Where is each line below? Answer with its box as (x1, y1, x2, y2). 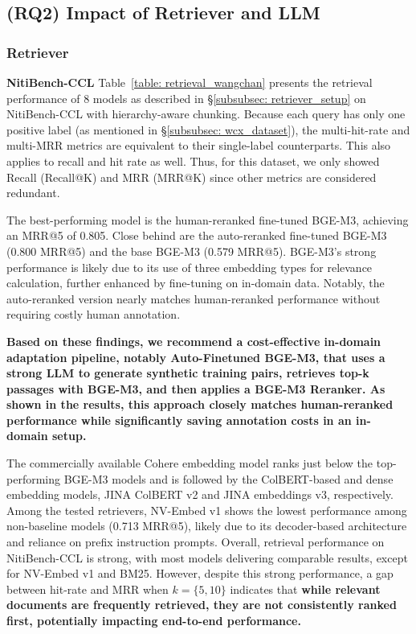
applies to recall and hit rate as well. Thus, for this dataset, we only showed (6, 152, 380, 169)
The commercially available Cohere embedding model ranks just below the (6, 455, 373, 471)
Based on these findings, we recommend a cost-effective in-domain (6, 332, 381, 349)
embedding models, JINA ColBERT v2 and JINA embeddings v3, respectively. (6, 486, 394, 503)
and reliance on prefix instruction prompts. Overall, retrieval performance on (6, 533, 385, 550)
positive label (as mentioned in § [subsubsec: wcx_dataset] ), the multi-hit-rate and (6, 121, 410, 138)
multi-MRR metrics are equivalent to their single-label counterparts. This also (6, 137, 391, 154)
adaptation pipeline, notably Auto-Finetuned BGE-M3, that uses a (6, 348, 385, 365)
